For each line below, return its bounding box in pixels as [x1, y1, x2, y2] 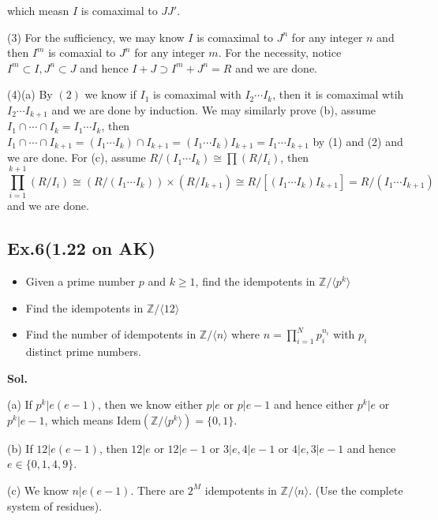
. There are [130, 481, 185, 498]
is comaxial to [48, 44, 116, 61]
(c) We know [7, 481, 69, 498]
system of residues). [7, 497, 103, 514]
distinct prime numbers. [25, 342, 141, 359]
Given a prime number [25, 272, 136, 289]
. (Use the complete [309, 481, 403, 498]
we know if [84, 86, 137, 103]
